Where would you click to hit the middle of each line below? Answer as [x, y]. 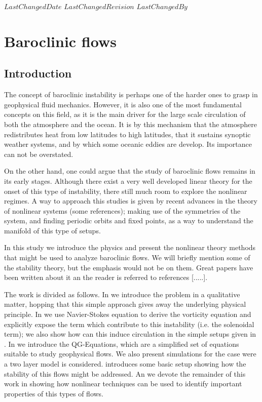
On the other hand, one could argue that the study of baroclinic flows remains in [130, 171]
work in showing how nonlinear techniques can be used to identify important [123, 384]
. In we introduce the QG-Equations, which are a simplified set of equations [122, 344]
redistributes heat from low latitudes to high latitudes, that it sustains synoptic [127, 134]
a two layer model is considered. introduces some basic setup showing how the [125, 364]
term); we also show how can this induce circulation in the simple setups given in [130, 334]
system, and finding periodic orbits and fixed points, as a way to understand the [129, 220]
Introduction [38, 73]
